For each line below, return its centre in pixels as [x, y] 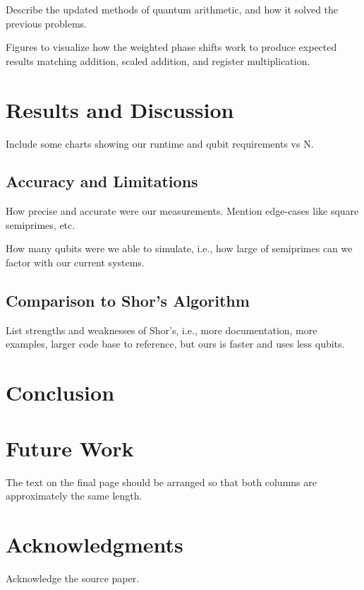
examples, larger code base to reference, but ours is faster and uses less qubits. [175, 344]
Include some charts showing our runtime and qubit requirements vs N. [160, 143]
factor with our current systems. [75, 262]
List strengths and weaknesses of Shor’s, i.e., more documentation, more [162, 330]
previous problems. [46, 23]
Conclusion [60, 393]
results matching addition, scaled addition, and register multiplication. [158, 60]
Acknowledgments [95, 544]
